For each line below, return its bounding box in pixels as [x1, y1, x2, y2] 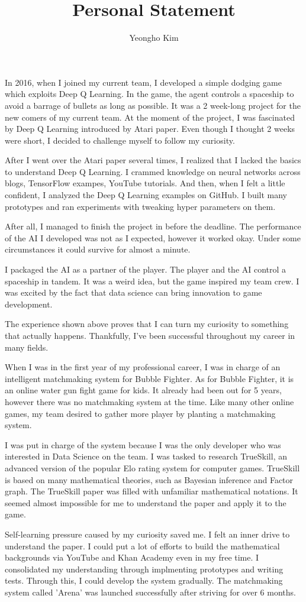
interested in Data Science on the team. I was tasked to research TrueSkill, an [5, 450, 287, 462]
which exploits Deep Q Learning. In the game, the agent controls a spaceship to [5, 88, 294, 100]
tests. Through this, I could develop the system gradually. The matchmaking [5, 574, 283, 587]
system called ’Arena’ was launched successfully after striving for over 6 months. [5, 585, 296, 598]
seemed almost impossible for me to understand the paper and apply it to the [5, 496, 286, 509]
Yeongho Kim [129, 31, 179, 44]
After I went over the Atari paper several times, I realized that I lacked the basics [5, 154, 301, 166]
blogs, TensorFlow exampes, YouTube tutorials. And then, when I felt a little [5, 177, 285, 189]
